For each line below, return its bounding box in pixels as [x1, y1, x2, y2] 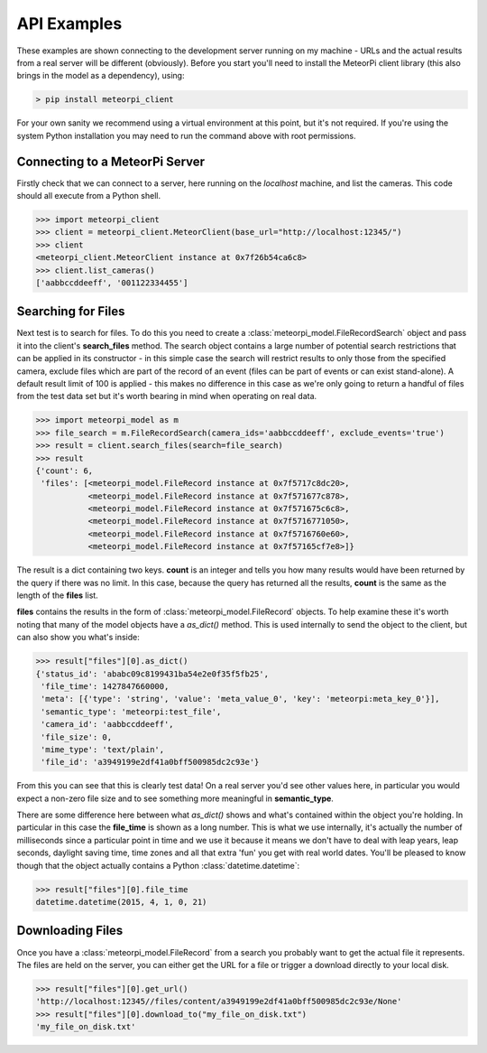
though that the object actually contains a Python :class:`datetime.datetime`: [16, 860, 300, 871]
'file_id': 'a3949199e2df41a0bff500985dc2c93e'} [41, 757, 260, 768]
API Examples [16, 14, 123, 33]
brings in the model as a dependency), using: [16, 70, 185, 81]
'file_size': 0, [41, 732, 113, 742]
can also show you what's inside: [16, 632, 140, 643]
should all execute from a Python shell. [16, 190, 161, 200]
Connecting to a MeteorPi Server [16, 154, 206, 169]
